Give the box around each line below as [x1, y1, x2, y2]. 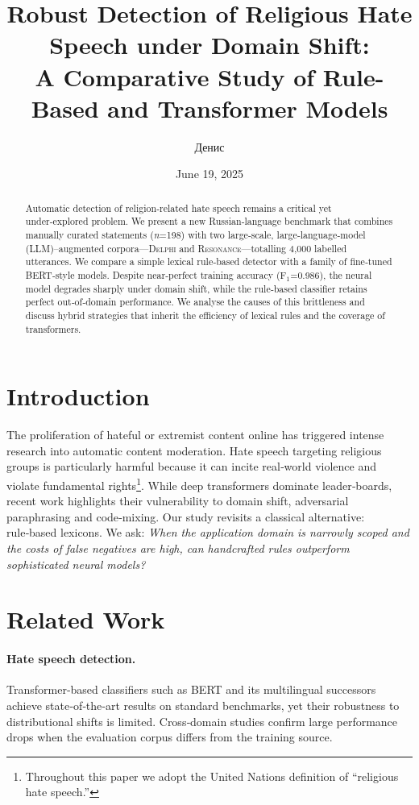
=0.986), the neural [290, 268, 372, 281]
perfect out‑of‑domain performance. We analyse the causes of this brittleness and [25, 295, 365, 309]
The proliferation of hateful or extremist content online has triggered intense [6, 426, 384, 443]
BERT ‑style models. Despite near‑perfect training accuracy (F [25, 268, 287, 281]
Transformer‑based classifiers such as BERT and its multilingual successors [6, 681, 376, 698]
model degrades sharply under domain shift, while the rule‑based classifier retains [25, 281, 367, 295]
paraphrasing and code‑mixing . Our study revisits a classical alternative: [6, 508, 365, 525]
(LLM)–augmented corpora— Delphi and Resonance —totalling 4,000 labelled [25, 241, 347, 255]
